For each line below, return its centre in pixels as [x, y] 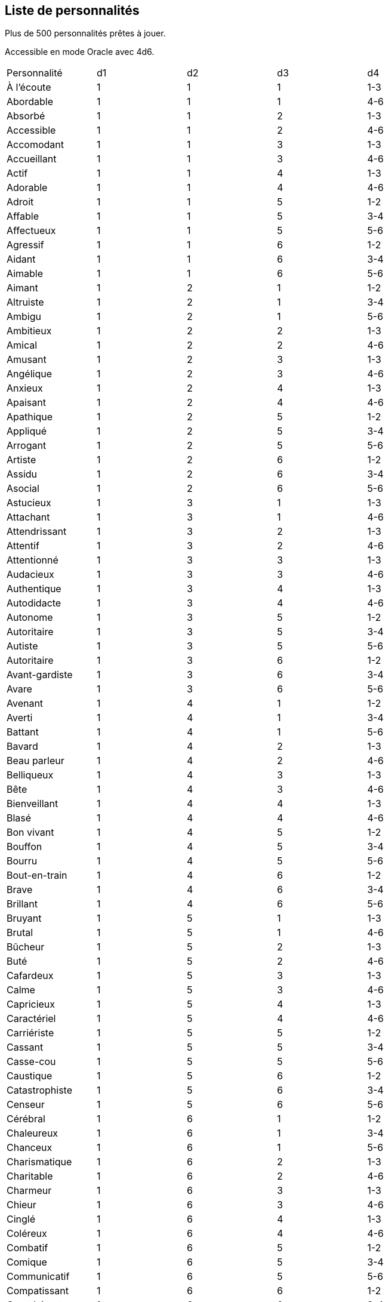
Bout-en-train [37, 875]
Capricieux [31, 1004]
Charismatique [39, 1162]
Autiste [22, 646]
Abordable [30, 102]
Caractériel [31, 1019]
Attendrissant [37, 532]
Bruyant [24, 918]
